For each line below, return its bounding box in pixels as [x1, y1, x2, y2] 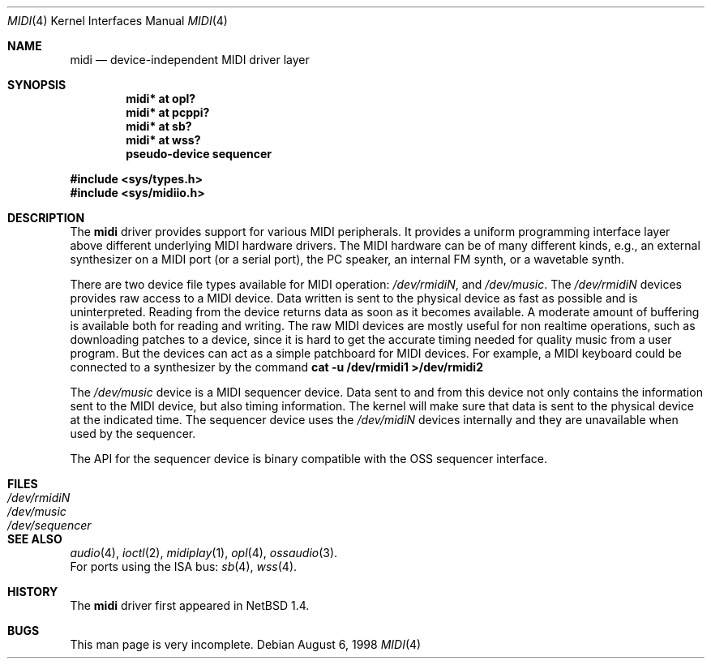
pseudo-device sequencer [126, 147, 272, 161]
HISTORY [7, 585, 58, 598]
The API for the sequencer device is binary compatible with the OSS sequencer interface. [70, 452, 548, 466]
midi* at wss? [126, 133, 201, 147]
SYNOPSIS [7, 78, 66, 92]
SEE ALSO [7, 532, 62, 546]
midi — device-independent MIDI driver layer [70, 53, 310, 66]
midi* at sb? [126, 119, 192, 133]
